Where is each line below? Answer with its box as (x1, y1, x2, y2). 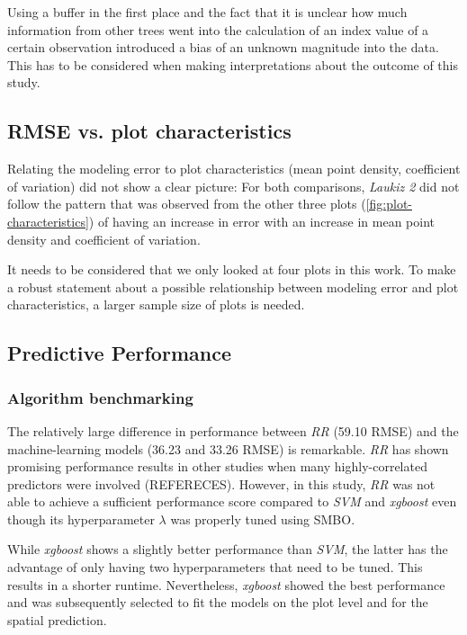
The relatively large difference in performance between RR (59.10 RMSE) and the (7, 421, 459, 440)
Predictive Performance (7, 339, 231, 367)
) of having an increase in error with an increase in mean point (88, 211, 436, 230)
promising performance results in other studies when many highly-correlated (7, 457, 427, 476)
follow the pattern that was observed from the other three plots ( (7, 194, 366, 213)
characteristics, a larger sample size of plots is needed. (7, 295, 305, 314)
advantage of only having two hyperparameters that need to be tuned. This (7, 558, 423, 577)
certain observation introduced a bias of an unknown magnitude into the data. (7, 38, 439, 57)
